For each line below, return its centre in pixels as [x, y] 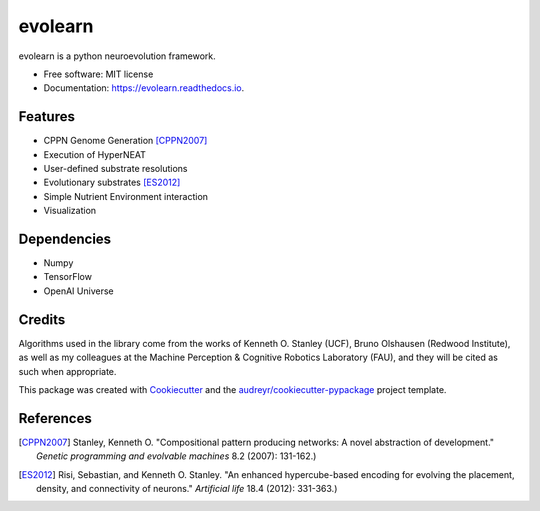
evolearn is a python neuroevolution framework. [117, 56]
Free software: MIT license [98, 74]
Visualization [70, 211]
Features [46, 116]
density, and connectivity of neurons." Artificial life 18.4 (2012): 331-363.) [187, 489]
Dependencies [65, 239]
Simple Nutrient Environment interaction [126, 196]
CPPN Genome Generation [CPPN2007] [125, 141]
